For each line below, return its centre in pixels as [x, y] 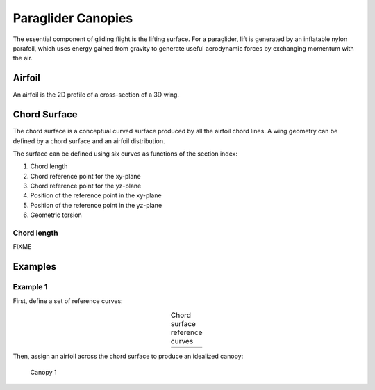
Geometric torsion [56, 215]
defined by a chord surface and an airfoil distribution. [89, 141]
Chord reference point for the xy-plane [86, 176]
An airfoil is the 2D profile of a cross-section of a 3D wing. [96, 95]
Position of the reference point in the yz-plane [96, 205]
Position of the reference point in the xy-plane [96, 195]
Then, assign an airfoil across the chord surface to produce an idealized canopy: [128, 356]
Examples [35, 267]
